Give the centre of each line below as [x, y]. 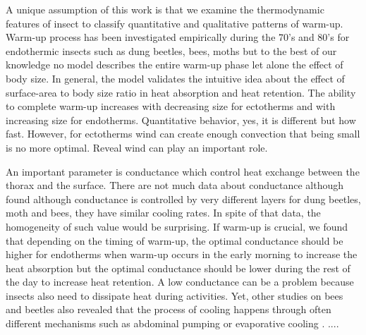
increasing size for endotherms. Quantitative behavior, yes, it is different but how [181, 120]
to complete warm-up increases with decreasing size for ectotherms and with [171, 106]
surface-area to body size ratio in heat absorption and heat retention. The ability [181, 92]
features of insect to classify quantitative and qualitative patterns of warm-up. [175, 23]
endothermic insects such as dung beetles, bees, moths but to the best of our [171, 50]
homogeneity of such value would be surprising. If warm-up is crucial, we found [177, 226]
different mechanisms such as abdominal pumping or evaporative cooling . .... [172, 323]
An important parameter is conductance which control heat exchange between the [183, 171]
